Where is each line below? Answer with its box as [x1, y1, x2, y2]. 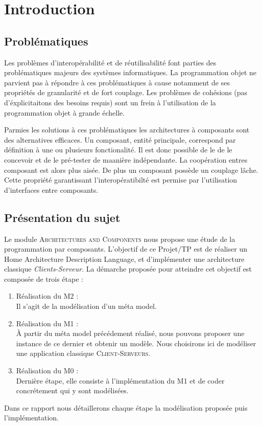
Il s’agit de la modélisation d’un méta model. [16, 301, 157, 311]
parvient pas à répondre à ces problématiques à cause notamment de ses [4, 77, 230, 87]
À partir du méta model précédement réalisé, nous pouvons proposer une [16, 328, 245, 339]
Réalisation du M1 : [16, 318, 79, 328]
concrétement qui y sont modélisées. [16, 385, 129, 396]
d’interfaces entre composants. [4, 184, 99, 195]
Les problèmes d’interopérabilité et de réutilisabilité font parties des [4, 57, 217, 68]
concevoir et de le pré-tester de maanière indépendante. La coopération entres [4, 154, 248, 165]
